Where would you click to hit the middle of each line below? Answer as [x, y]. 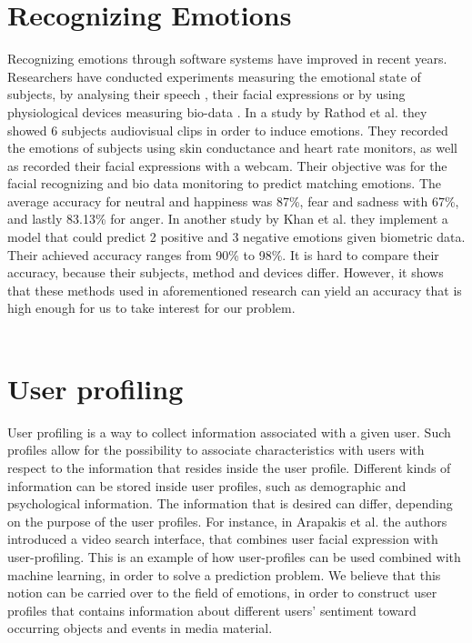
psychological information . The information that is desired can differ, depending [230, 503]
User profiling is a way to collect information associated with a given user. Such [229, 432]
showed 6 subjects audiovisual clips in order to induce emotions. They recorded [228, 130]
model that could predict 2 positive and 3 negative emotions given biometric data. [236, 237]
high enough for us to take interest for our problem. [151, 308]
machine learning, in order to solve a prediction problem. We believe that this [224, 574]
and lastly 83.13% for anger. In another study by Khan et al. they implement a [228, 219]
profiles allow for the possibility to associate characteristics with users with [216, 450]
